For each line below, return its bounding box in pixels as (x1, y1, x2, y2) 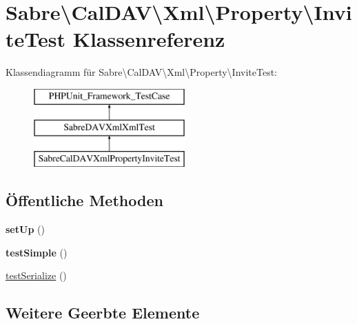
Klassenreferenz (72, 25, 225, 53)
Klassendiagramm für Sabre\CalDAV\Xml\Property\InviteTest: (6, 65, 278, 79)
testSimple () (6, 245, 68, 259)
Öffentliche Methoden (6, 190, 163, 211)
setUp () (6, 222, 45, 236)
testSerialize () (6, 268, 67, 283)
